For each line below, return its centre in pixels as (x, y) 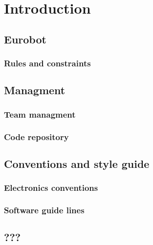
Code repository (36, 136)
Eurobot (25, 39)
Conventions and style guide (77, 163)
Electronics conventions (51, 188)
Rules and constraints (47, 63)
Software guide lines (44, 210)
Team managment (40, 114)
